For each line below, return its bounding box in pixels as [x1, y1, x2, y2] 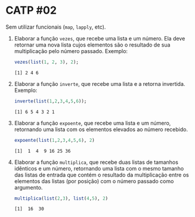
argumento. [14, 184, 43, 191]
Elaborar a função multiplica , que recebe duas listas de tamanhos [14, 159, 178, 166]
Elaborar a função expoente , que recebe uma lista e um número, [14, 119, 171, 126]
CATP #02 [5, 4, 57, 17]
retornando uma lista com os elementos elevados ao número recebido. [14, 126, 188, 133]
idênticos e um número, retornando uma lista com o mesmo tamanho [14, 165, 184, 172]
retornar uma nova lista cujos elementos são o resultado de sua [14, 41, 171, 48]
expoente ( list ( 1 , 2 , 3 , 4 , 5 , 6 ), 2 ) [14, 137, 95, 143]
